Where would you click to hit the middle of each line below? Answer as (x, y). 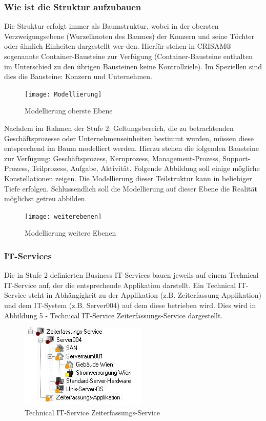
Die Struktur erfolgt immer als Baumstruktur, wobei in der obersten (111, 26)
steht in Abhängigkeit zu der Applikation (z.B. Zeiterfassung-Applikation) (145, 295)
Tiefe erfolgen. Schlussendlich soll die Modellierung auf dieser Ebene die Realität (131, 188)
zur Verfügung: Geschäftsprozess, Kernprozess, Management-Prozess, (112, 158)
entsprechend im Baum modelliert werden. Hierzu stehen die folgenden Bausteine (131, 148)
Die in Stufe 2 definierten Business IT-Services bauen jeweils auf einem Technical (131, 275)
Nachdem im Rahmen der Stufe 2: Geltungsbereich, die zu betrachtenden (119, 128)
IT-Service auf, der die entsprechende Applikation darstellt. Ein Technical (120, 285)
